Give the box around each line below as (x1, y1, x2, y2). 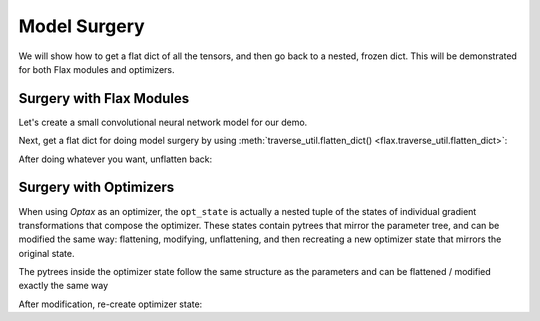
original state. (18, 247, 75, 259)
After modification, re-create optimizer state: (18, 298, 203, 310)
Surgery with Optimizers (18, 179, 175, 196)
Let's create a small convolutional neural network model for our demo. (18, 116, 308, 128)
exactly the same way (18, 280, 109, 292)
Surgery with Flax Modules (18, 90, 190, 107)
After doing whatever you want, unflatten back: (18, 153, 213, 165)
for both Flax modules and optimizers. (18, 63, 175, 75)
